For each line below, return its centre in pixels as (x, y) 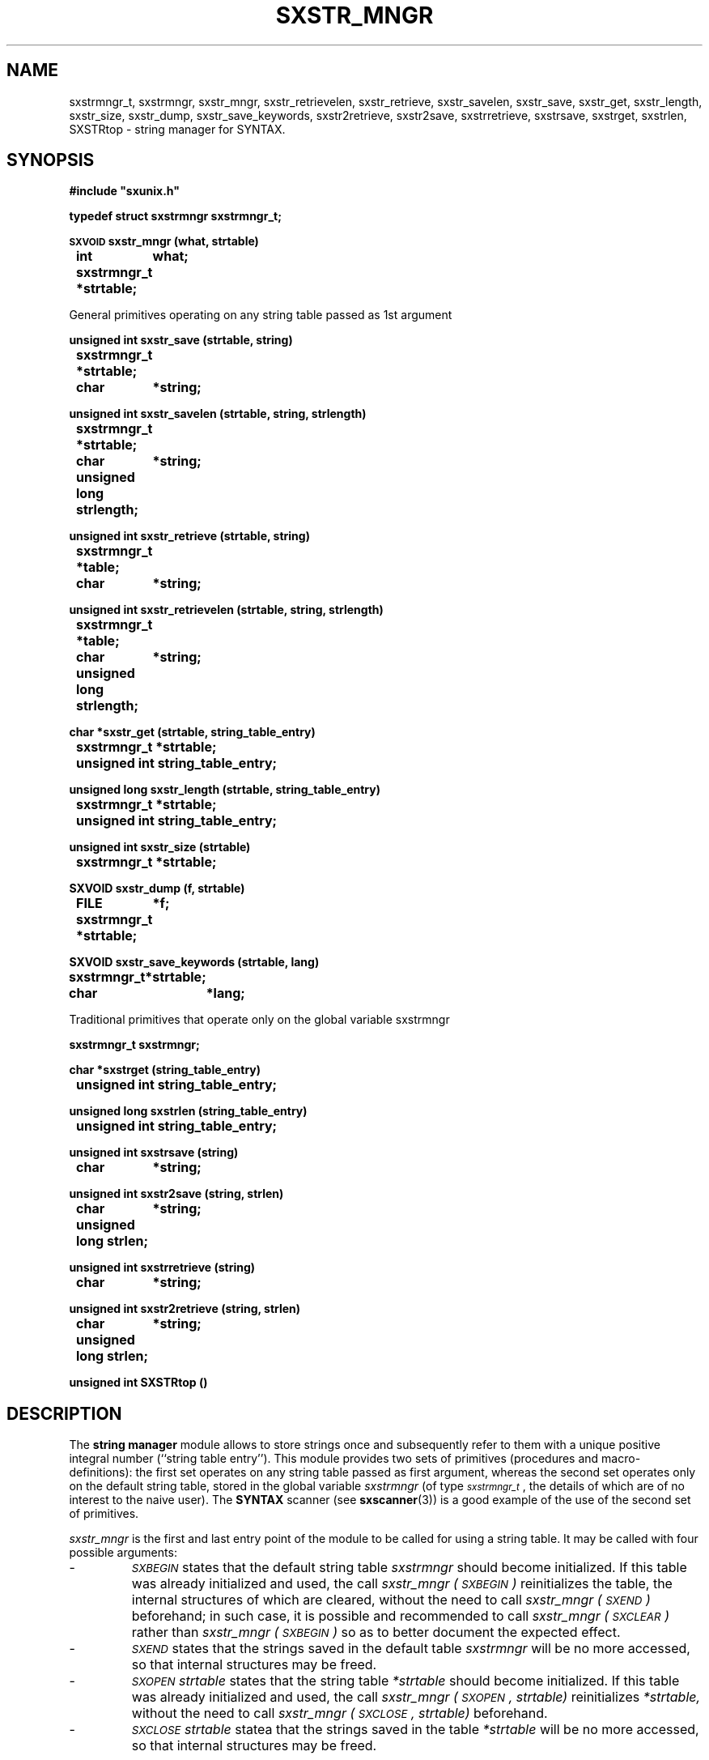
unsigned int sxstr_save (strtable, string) (181, 340)
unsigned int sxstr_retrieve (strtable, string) (189, 536)
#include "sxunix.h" (124, 191)
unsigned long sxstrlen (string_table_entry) (188, 1111)
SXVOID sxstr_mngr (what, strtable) (164, 241)
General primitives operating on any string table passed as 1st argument (261, 315)
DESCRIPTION (64, 1413)
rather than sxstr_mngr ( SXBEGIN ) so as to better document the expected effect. (376, 1632)
